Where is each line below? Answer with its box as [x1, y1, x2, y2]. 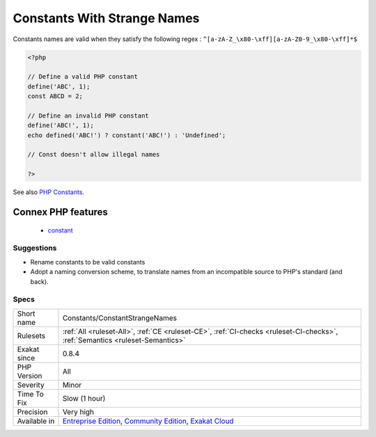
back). [30, 277, 49, 285]
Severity [17, 380, 45, 390]
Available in [17, 416, 55, 426]
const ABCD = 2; [27, 93, 84, 100]
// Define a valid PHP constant [27, 73, 139, 81]
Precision [17, 407, 48, 417]
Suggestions [13, 244, 57, 253]
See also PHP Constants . [13, 188, 85, 196]
